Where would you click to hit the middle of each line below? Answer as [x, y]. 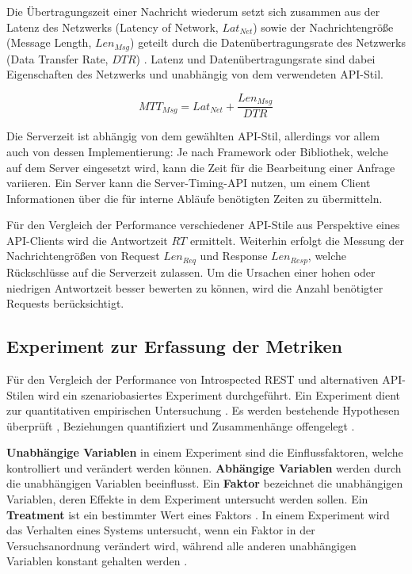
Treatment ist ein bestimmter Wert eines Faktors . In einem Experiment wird [198, 514]
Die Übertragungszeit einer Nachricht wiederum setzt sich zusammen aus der [193, 11]
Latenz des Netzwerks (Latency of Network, [113, 27]
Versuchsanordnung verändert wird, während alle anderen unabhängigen [181, 545]
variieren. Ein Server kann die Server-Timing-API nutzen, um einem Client [189, 183]
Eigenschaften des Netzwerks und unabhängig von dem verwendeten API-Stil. [195, 74]
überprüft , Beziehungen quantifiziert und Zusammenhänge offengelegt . [181, 425]
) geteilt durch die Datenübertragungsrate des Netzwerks [268, 42]
